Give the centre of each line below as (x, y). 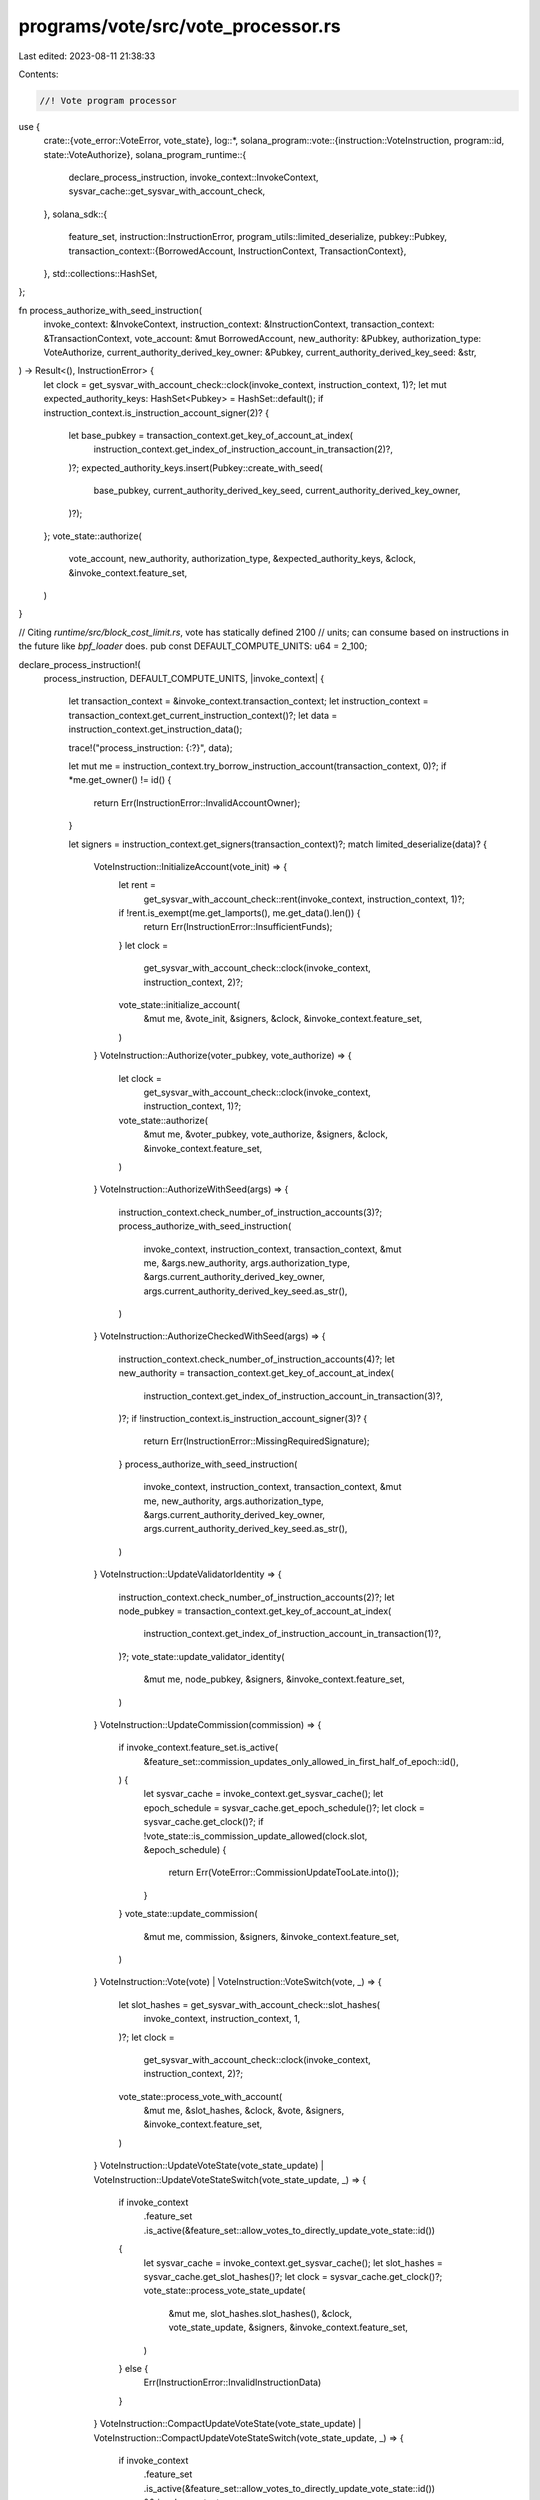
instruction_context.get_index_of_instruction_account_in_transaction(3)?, (293, 1396)
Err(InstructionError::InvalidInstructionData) (232, 2382)
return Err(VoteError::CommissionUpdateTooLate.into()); (284, 1872)
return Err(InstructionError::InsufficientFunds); (238, 927)
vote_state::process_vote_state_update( (224, 2291)
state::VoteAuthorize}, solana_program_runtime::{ (145, 154)
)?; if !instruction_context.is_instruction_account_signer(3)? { (243, 1419)
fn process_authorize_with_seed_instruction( (110, 310)
